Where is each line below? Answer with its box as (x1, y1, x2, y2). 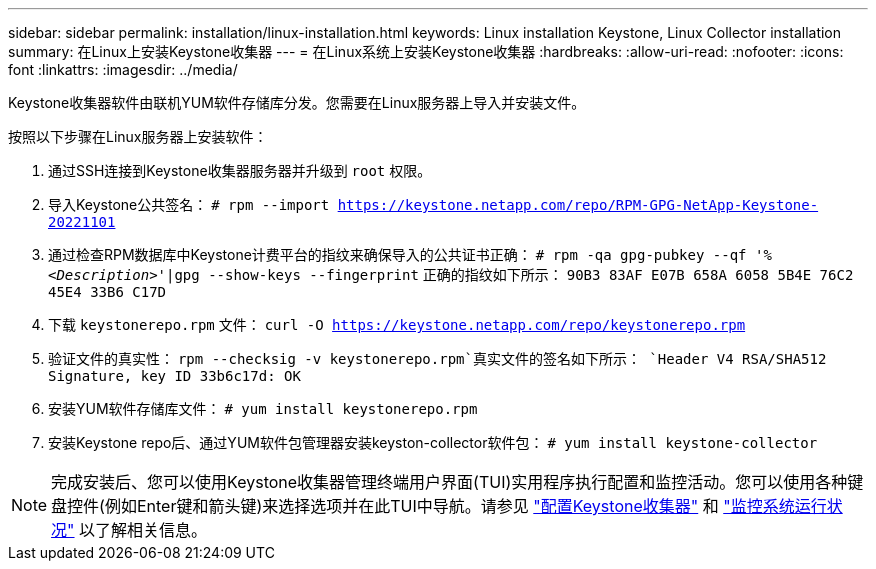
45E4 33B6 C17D (48, 284, 167, 300)
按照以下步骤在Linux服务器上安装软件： (8, 128, 268, 145)
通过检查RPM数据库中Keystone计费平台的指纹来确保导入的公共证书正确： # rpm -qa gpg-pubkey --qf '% (48, 246, 772, 263)
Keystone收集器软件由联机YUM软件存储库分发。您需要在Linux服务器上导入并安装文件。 (8, 94, 586, 111)
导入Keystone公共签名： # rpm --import (48, 196, 330, 213)
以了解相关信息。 (79, 520, 208, 540)
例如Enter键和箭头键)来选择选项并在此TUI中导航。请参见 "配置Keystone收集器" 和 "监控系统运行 (104, 496, 827, 516)
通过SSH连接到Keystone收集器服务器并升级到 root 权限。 (48, 162, 432, 179)
